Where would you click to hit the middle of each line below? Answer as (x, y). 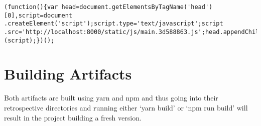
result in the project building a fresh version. (73, 117)
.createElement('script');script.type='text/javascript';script (114, 24)
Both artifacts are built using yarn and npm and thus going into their (111, 98)
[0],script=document (38, 15)
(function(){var (31, 7)
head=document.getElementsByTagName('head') (137, 7)
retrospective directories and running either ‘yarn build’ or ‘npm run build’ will (126, 107)
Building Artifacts (68, 74)
